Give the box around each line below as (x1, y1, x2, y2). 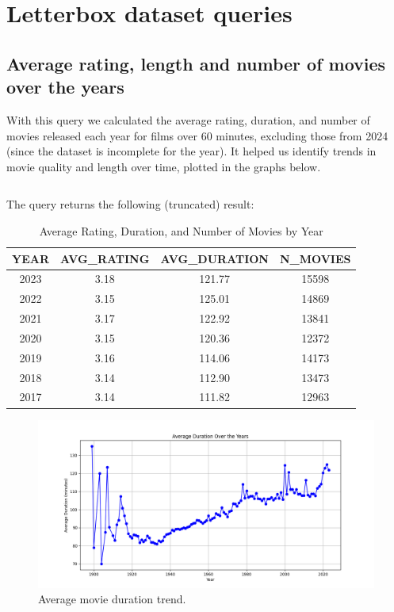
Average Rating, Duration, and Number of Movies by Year (39, 222, 323, 239)
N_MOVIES (279, 250, 351, 266)
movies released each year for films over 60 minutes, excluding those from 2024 (6, 127, 388, 143)
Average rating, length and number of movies (6, 51, 386, 75)
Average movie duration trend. (38, 591, 186, 607)
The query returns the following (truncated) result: (6, 196, 254, 212)
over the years (6, 75, 124, 99)
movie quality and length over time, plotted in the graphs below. (6, 158, 321, 174)
